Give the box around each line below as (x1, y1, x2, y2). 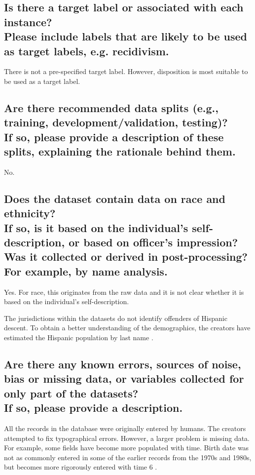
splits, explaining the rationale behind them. (4, 144, 236, 159)
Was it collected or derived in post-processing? (4, 249, 248, 264)
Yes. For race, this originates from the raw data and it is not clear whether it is (4, 286, 244, 297)
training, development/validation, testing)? (4, 115, 228, 130)
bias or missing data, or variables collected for (4, 371, 244, 386)
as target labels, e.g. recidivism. (4, 43, 169, 58)
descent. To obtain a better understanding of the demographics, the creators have (4, 322, 251, 333)
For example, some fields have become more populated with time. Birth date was (4, 442, 249, 453)
